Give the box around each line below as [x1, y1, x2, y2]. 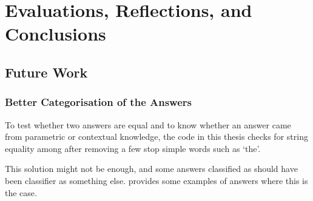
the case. [5, 186, 37, 199]
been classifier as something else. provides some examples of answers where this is [5, 174, 308, 186]
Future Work [5, 62, 88, 81]
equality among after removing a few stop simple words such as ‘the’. [5, 142, 261, 154]
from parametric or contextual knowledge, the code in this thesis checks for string [5, 130, 308, 143]
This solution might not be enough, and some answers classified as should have [5, 162, 298, 175]
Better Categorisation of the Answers [5, 94, 192, 110]
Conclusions [5, 21, 106, 46]
